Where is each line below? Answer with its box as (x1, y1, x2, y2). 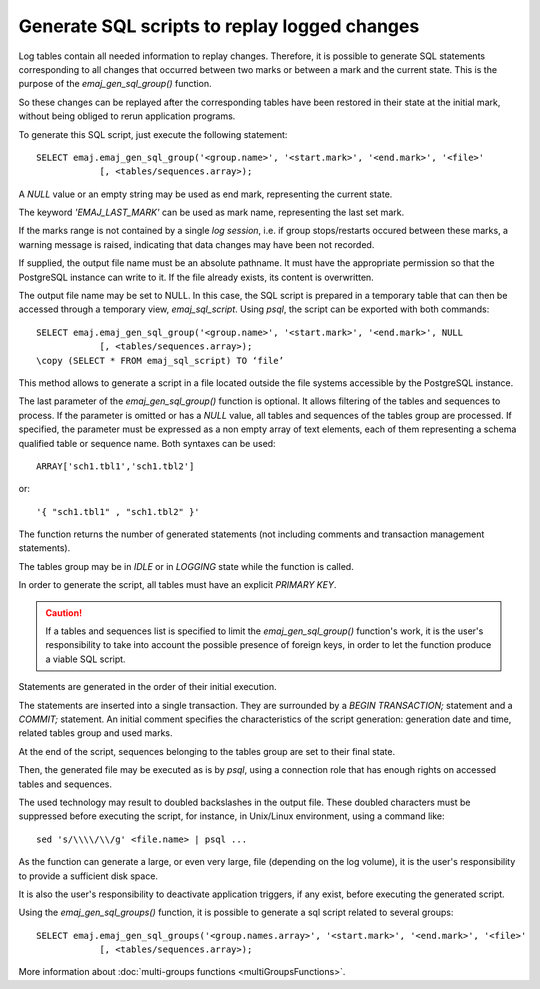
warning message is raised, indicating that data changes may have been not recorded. (18, 238, 375, 250)
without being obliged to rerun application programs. (18, 110, 236, 122)
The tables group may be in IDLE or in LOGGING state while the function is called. (18, 560, 354, 572)
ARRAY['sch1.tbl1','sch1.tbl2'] (36, 460, 195, 472)
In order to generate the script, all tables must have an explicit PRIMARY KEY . (18, 579, 337, 591)
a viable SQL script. (45, 653, 126, 665)
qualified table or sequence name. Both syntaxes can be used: (18, 437, 276, 449)
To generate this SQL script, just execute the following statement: (18, 128, 288, 140)
